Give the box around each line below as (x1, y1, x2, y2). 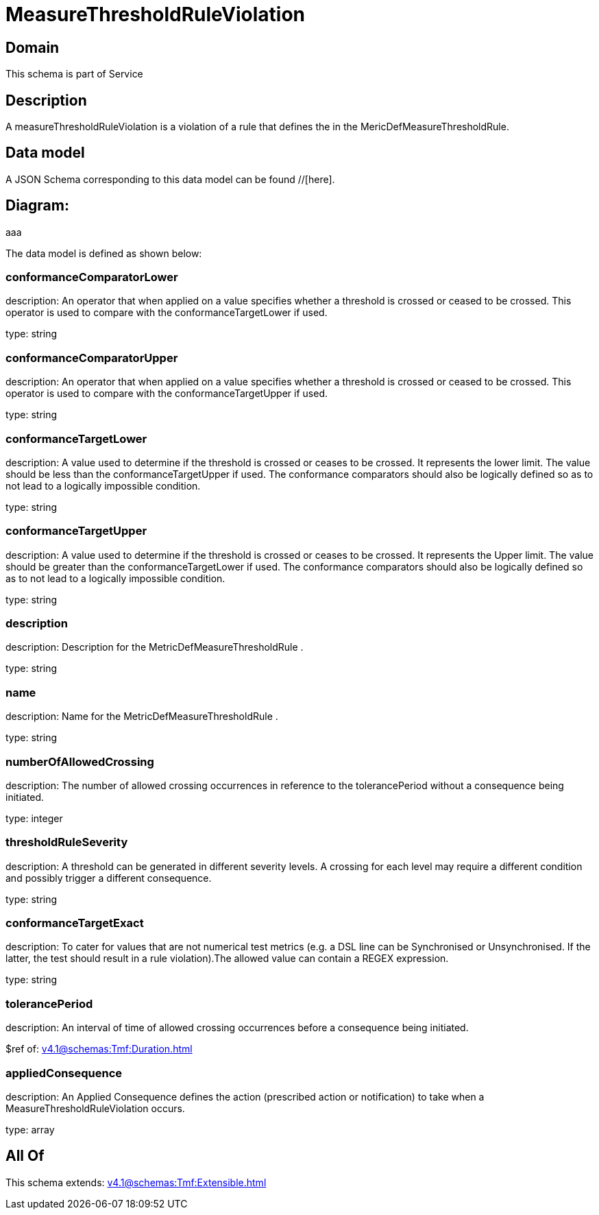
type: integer (5, 812, 63, 824)
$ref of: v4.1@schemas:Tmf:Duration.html (5, 1043, 193, 1055)
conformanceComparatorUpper (5, 350, 178, 365)
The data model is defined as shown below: (5, 247, 202, 259)
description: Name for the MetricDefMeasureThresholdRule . (5, 710, 278, 723)
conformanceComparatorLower (5, 270, 178, 285)
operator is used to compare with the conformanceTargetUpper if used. (5, 387, 328, 400)
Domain (5, 38, 60, 56)
